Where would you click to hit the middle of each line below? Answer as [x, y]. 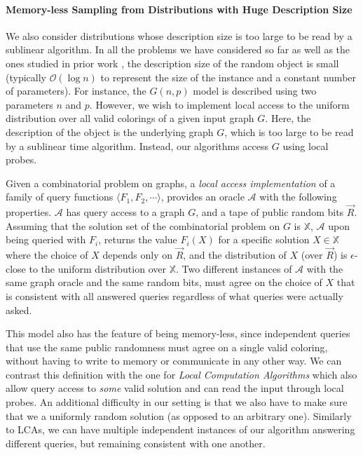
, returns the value [138, 239]
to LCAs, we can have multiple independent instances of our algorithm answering [180, 429]
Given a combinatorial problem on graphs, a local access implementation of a [171, 183]
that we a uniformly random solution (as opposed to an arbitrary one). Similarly [179, 415]
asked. [19, 310]
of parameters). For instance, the [76, 91]
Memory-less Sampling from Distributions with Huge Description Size [179, 9]
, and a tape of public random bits [270, 212]
